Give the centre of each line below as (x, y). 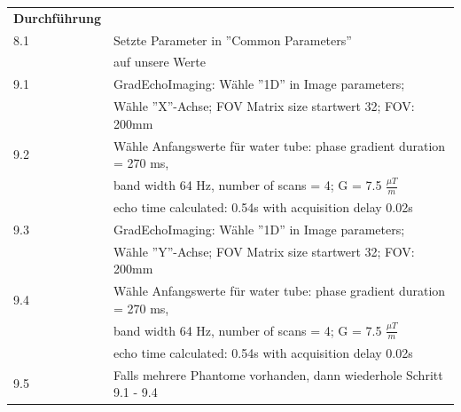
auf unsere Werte (159, 62)
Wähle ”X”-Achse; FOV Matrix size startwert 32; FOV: (264, 106)
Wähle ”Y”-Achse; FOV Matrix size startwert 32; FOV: (264, 251)
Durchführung (57, 17)
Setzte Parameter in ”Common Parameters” (232, 40)
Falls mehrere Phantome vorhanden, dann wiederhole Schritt (278, 374)
